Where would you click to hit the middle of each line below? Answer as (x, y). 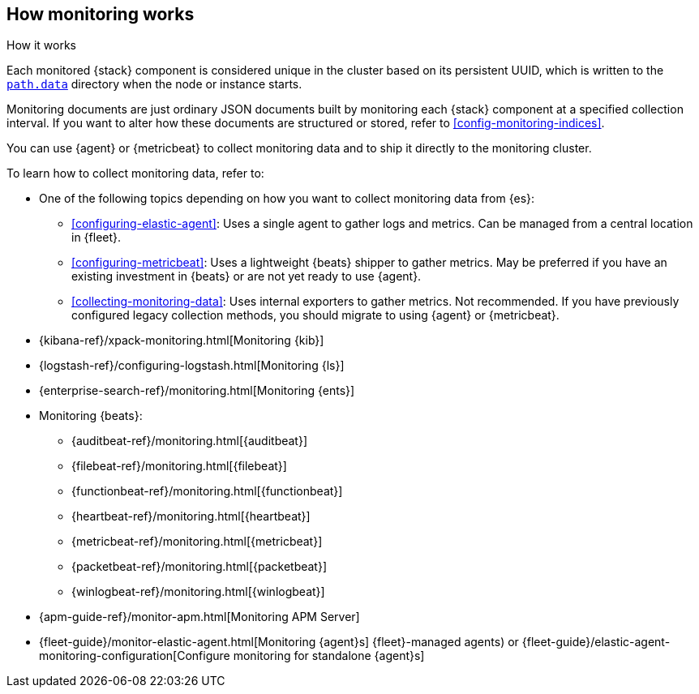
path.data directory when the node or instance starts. (154, 84)
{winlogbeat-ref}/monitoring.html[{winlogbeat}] (198, 592)
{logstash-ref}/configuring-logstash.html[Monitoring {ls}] (192, 366)
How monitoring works (101, 14)
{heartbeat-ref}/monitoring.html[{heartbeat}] (191, 516)
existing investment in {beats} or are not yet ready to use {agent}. (247, 276)
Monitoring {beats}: (91, 416)
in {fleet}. (96, 238)
